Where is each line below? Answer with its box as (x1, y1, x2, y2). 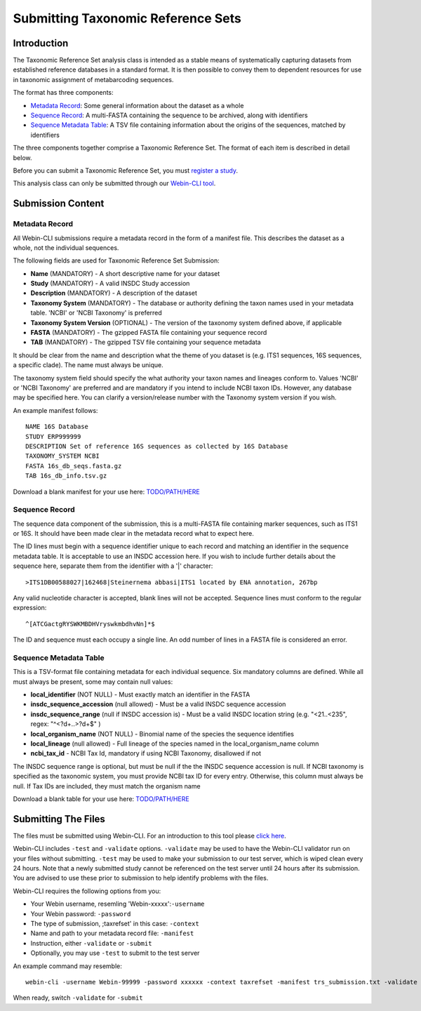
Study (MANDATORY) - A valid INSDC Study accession (30, 279, 190, 288)
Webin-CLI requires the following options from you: (13, 887, 161, 895)
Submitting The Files (13, 813, 105, 825)
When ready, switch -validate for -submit (13, 993, 143, 1002)
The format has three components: (13, 88, 114, 97)
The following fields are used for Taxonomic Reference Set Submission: (13, 256, 220, 265)
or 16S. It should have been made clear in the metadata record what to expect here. (13, 529, 254, 538)
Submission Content (13, 197, 105, 210)
